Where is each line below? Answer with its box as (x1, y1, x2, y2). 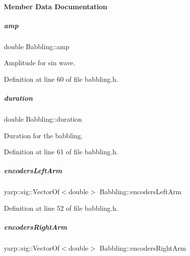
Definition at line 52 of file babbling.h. (4, 203, 118, 213)
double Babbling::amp (4, 41, 70, 51)
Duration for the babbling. (4, 130, 83, 140)
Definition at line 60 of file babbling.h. (4, 73, 118, 84)
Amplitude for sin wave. (4, 57, 76, 68)
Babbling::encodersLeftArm (99, 186, 182, 197)
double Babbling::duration (4, 114, 82, 124)
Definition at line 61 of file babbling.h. (4, 146, 118, 157)
